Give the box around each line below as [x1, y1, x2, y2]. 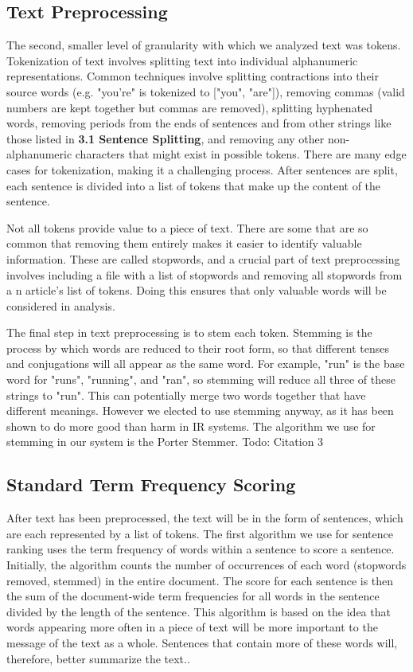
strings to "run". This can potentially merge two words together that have [6, 386, 366, 403]
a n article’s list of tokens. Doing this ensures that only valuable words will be [6, 282, 387, 299]
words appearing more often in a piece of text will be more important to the [6, 619, 378, 635]
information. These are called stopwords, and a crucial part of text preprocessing [6, 250, 400, 267]
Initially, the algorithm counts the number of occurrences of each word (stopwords [6, 557, 407, 573]
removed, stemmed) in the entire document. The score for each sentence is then [6, 572, 394, 588]
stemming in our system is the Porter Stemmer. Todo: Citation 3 [6, 433, 324, 450]
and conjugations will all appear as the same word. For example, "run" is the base [6, 355, 405, 372]
